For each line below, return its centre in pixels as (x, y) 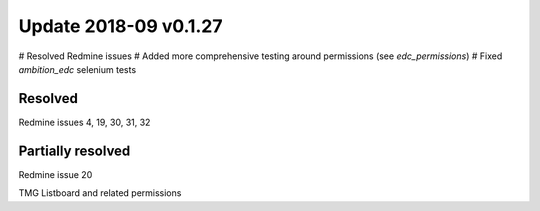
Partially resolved (74, 150)
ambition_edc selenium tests (77, 69)
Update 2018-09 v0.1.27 (120, 26)
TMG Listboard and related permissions (100, 193)
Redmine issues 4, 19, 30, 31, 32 (84, 122)
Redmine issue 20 (55, 174)
